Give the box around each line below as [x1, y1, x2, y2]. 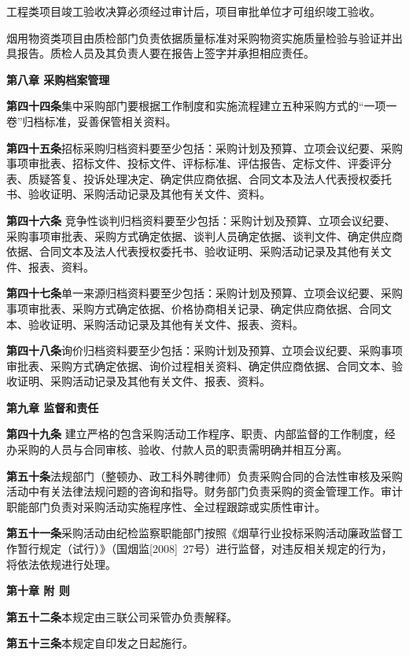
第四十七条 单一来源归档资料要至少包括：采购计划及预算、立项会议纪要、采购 [6, 285, 403, 301]
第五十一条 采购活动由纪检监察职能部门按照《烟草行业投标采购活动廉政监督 [6, 525, 392, 541]
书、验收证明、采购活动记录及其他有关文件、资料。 [6, 186, 271, 202]
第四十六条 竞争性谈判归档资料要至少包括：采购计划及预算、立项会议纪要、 [6, 212, 396, 228]
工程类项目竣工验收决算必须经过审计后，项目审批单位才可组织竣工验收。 [6, 3, 381, 19]
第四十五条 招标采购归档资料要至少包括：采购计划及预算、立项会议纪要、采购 [6, 139, 403, 156]
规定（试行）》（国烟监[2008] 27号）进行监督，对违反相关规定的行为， [39, 540, 392, 557]
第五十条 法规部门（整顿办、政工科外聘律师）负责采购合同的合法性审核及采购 [6, 467, 403, 484]
